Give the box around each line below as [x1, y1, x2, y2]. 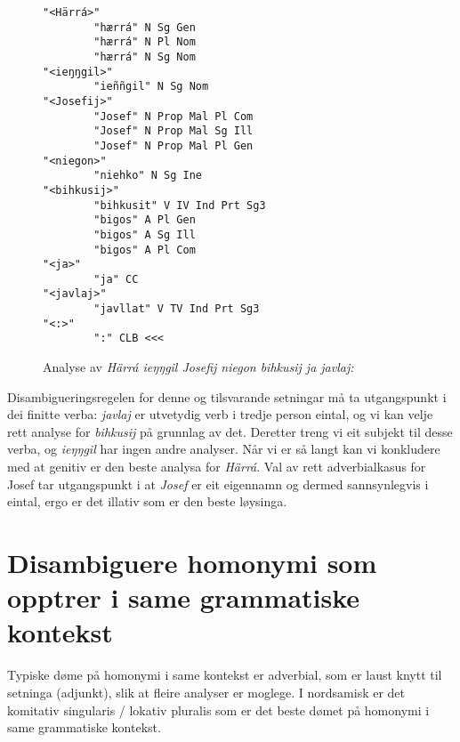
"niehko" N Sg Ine [93, 169, 202, 182]
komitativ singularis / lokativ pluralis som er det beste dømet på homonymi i [7, 700, 430, 719]
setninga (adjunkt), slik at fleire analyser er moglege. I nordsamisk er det [7, 682, 406, 701]
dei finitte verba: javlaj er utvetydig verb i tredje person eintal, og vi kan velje [7, 405, 433, 423]
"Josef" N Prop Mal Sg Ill [93, 125, 254, 138]
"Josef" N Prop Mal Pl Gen [93, 139, 254, 152]
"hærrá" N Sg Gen [93, 20, 196, 34]
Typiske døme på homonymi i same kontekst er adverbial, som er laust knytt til [7, 665, 442, 684]
